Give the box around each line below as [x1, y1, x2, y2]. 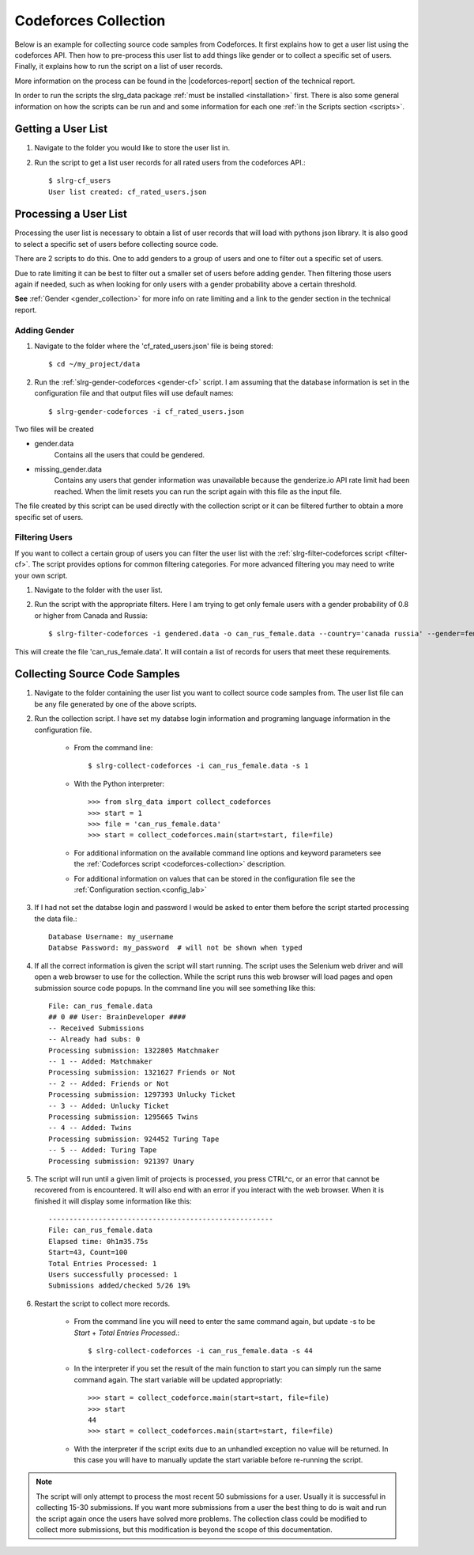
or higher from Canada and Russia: [34, 610, 148, 620]
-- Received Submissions [48, 1023, 145, 1033]
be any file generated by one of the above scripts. [34, 699, 197, 708]
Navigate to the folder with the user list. [34, 585, 164, 594]
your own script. [14, 571, 68, 580]
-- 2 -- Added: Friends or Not [48, 1079, 170, 1088]
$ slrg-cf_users [48, 176, 111, 185]
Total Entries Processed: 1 [48, 1259, 157, 1268]
